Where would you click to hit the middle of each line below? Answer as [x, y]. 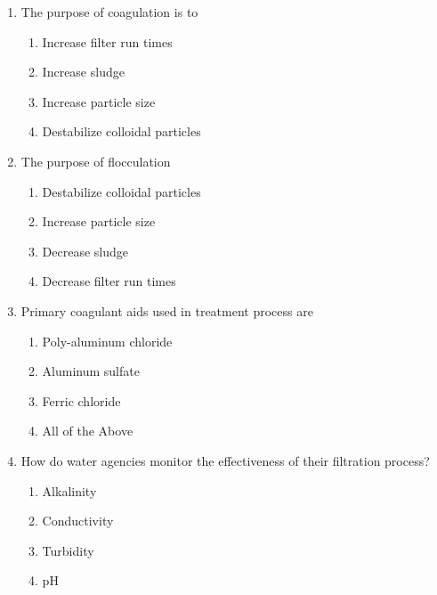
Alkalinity [69, 490]
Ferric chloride [81, 400]
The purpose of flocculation [96, 161]
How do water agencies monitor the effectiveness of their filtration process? [225, 460]
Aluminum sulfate [91, 371]
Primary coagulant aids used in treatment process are [167, 310]
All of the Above [88, 431]
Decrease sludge [85, 251]
